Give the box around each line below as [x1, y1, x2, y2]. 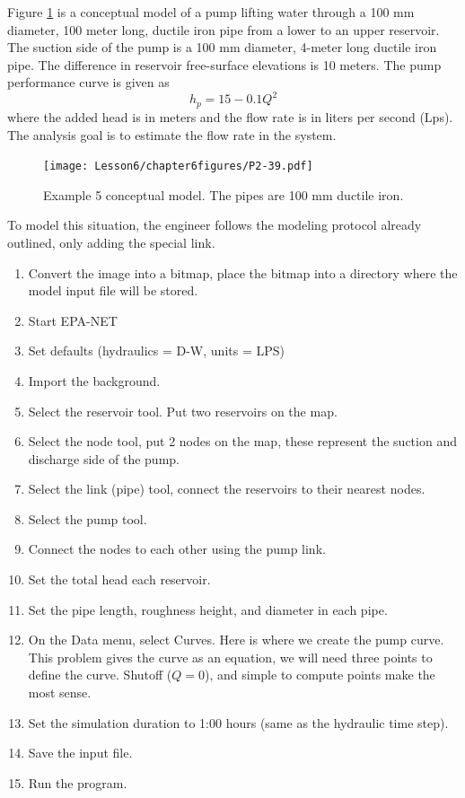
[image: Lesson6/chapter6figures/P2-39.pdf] [43, 160, 313, 173]
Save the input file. [28, 743, 133, 762]
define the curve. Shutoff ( [28, 665, 172, 684]
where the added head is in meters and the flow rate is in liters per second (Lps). [7, 107, 453, 126]
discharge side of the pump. [28, 449, 180, 468]
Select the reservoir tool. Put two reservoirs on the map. [28, 401, 338, 420]
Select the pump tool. [28, 509, 147, 528]
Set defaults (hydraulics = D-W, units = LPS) [28, 341, 285, 360]
